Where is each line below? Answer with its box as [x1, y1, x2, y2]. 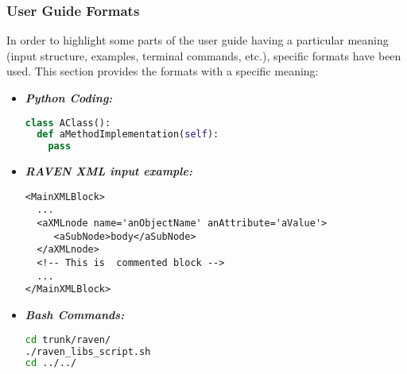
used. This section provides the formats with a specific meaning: [6, 63, 319, 79]
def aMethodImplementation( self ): [37, 129, 219, 141]
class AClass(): [25, 117, 111, 129]
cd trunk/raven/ [25, 334, 111, 345]
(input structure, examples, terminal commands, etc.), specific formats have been [6, 47, 401, 64]
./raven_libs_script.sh [25, 345, 151, 357]
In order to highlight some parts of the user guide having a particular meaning [6, 32, 389, 48]
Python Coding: [25, 90, 113, 106]
